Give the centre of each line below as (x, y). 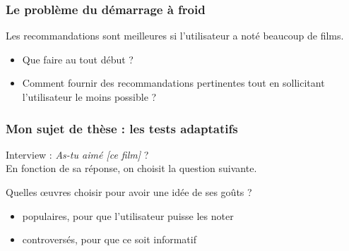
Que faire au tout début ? (78, 59)
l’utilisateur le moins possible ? (89, 97)
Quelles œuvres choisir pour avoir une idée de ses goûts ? (129, 192)
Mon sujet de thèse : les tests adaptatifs (122, 128)
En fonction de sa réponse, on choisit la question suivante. (131, 168)
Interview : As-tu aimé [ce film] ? (77, 154)
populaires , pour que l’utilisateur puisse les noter (128, 215)
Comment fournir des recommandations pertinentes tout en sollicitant (173, 83)
